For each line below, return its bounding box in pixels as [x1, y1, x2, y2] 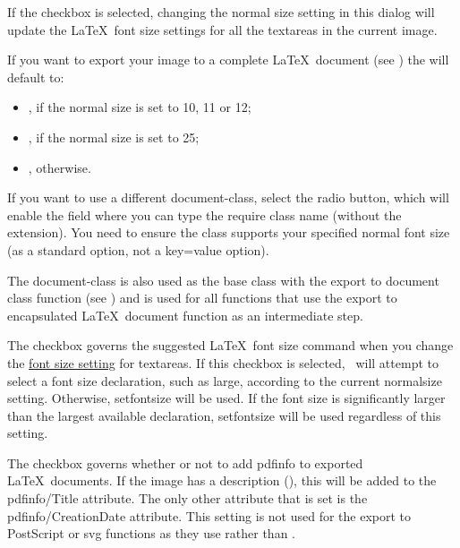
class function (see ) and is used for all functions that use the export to [7, 288, 397, 307]
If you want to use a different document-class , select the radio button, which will [7, 188, 449, 207]
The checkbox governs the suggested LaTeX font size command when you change [7, 336, 454, 355]
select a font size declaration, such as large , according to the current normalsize [7, 371, 442, 390]
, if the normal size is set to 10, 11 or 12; [28, 98, 251, 116]
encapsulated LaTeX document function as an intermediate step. [7, 305, 363, 324]
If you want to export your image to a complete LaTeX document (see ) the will [7, 50, 449, 69]
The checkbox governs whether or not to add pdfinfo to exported [7, 453, 363, 472]
